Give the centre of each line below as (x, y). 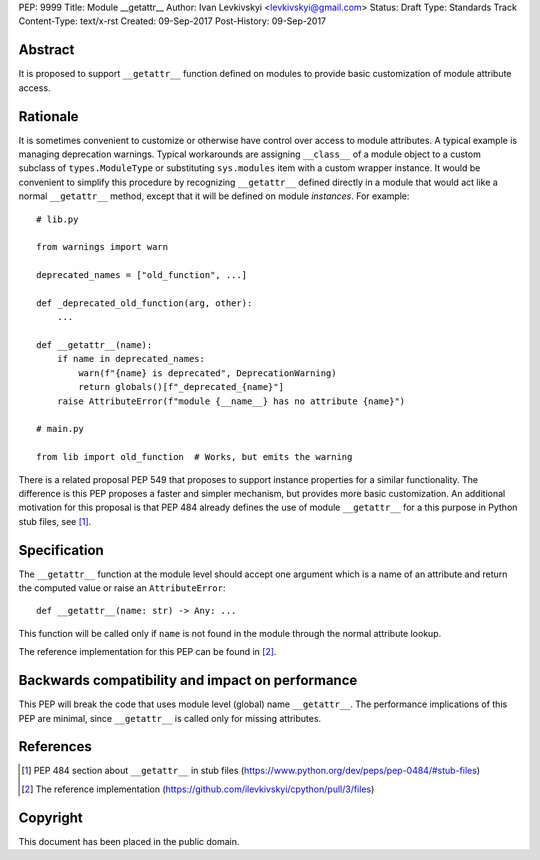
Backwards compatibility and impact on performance (188, 680)
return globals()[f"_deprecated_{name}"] (181, 387)
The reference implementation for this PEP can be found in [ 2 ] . (147, 652)
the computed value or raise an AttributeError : (122, 588)
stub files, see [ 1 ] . (55, 521)
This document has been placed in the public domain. (129, 841)
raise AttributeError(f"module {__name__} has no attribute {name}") (231, 401)
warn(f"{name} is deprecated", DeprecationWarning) (207, 373)
